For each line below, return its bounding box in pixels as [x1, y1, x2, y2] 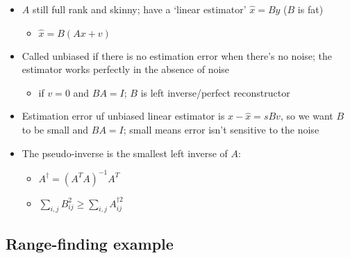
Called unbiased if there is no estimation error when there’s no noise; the [22, 48, 333, 63]
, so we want [280, 108, 333, 123]
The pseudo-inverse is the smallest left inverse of [22, 145, 228, 160]
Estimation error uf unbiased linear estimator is [22, 108, 225, 123]
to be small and [22, 122, 89, 136]
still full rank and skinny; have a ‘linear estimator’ [32, 2, 247, 16]
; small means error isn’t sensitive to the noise [123, 122, 319, 136]
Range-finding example [6, 232, 174, 254]
